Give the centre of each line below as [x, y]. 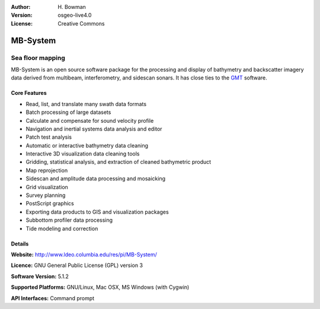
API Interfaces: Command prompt [53, 298]
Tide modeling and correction [62, 228]
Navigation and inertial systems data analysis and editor [94, 129]
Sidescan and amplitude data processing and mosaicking [96, 179]
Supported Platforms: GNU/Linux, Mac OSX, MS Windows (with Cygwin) [100, 287]
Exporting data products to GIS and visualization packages [97, 212]
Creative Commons [81, 23]
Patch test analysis [49, 137]
